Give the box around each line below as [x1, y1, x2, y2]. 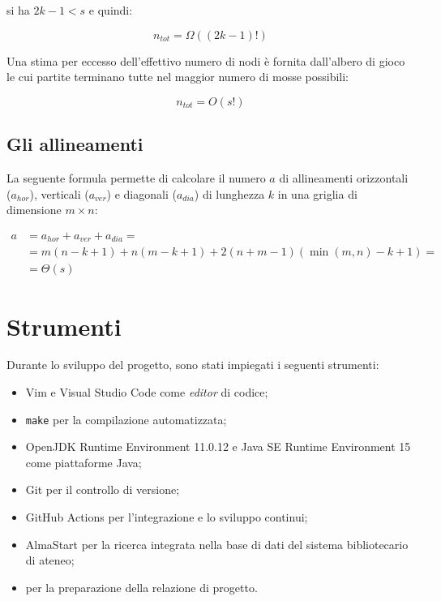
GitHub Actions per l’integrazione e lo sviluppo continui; [25, 509, 308, 526]
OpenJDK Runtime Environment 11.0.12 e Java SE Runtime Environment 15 [25, 438, 411, 455]
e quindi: [88, 2, 133, 18]
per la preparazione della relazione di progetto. [25, 578, 258, 595]
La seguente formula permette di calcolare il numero [6, 169, 266, 186]
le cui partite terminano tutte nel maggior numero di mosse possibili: [6, 68, 349, 85]
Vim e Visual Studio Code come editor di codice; [25, 384, 268, 401]
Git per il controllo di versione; [25, 481, 180, 498]
